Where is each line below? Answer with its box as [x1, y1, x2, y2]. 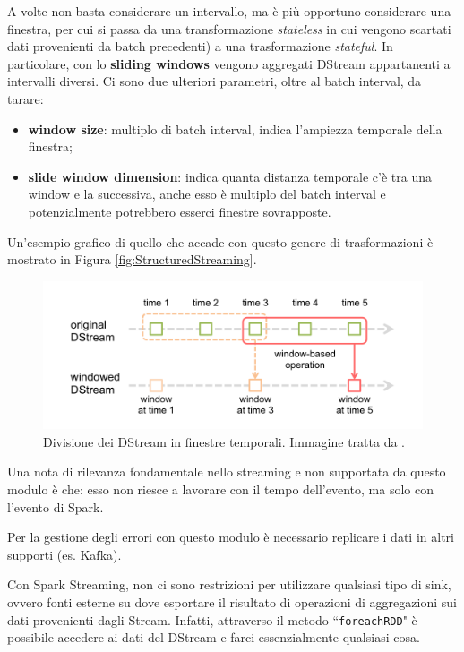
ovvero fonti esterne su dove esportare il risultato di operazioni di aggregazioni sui [7, 592, 457, 611]
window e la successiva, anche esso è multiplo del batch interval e [28, 184, 386, 203]
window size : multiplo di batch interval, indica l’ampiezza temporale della [28, 119, 443, 138]
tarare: [7, 89, 44, 107]
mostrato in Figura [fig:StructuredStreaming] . [7, 250, 257, 269]
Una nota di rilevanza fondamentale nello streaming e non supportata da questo [7, 462, 446, 481]
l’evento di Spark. [7, 497, 104, 516]
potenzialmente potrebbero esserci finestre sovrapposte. [28, 202, 331, 220]
